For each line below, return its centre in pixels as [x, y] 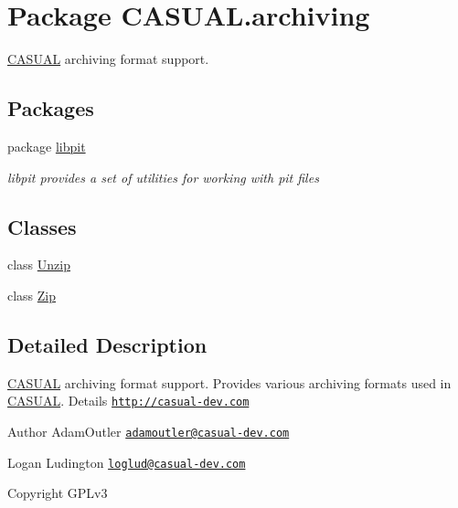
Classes [42, 226]
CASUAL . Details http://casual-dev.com [128, 401]
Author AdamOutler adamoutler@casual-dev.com [149, 431]
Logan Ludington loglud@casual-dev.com [127, 462]
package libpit [47, 146]
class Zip [32, 295]
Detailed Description [107, 344]
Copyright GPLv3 [58, 493]
